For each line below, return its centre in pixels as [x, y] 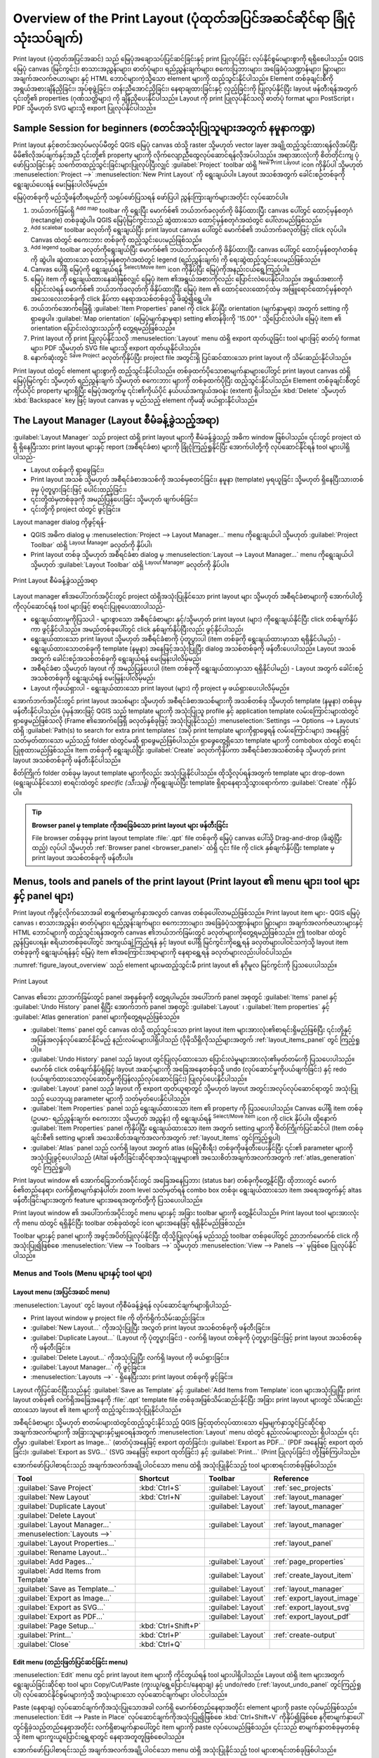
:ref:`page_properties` [310, 1561]
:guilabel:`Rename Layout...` [63, 1552]
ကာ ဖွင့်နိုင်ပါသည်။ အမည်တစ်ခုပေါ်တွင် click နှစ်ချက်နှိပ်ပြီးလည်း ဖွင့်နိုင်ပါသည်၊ [137, 629]
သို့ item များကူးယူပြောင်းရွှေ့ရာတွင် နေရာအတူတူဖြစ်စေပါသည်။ [99, 1737]
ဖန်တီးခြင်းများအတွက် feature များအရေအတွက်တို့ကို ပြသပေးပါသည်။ [108, 1200]
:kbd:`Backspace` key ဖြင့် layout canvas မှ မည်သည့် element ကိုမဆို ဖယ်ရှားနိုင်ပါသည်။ [135, 400]
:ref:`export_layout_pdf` [312, 1616]
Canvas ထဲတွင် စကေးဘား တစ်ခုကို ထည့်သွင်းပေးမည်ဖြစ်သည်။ [117, 240]
